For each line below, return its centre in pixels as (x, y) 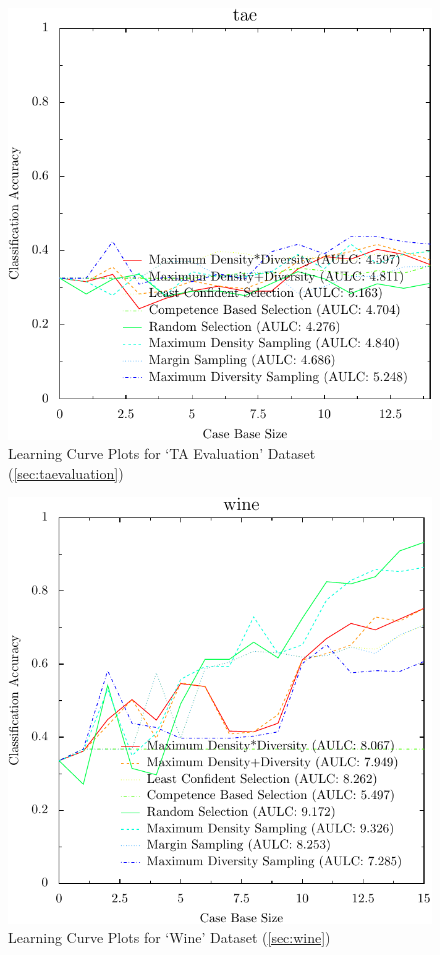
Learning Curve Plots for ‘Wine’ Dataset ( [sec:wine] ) (169, 937)
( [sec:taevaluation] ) (66, 472)
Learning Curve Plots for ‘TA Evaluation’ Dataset (162, 453)
